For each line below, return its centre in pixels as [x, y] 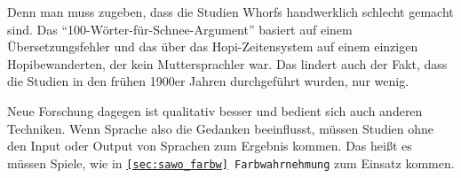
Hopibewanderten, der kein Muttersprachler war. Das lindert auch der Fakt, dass [227, 63]
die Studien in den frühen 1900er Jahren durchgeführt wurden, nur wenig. [208, 81]
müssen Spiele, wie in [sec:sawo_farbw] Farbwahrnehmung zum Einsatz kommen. [231, 163]
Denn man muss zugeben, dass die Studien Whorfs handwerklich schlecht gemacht [230, 12]
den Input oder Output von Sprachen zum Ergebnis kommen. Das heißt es [210, 146]
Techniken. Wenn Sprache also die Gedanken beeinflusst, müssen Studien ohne [221, 128]
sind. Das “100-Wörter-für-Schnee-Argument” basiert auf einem [180, 29]
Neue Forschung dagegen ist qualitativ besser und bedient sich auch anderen [215, 110]
